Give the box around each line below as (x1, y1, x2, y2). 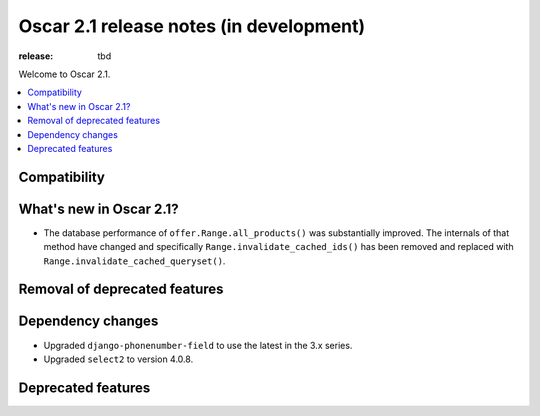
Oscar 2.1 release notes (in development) (18, 15, 366, 37)
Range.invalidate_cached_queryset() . (43, 255, 226, 267)
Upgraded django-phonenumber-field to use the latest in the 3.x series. (43, 339, 353, 351)
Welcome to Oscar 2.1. (18, 68, 111, 80)
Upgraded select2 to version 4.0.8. (43, 353, 194, 365)
